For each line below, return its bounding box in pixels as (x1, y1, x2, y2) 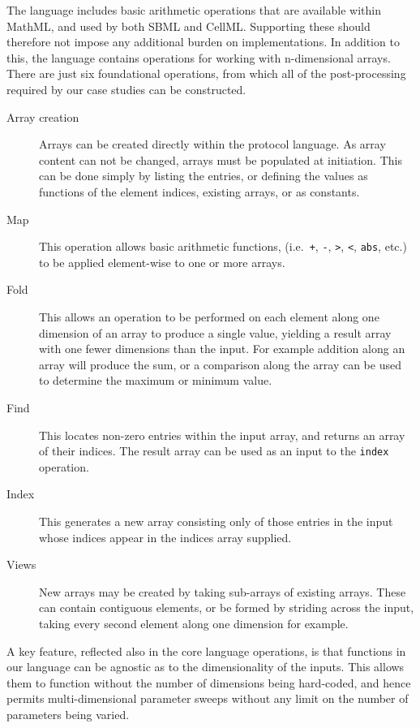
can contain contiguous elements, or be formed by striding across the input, (39, 599, 414, 616)
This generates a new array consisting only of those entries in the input (39, 512, 393, 529)
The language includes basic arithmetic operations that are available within (6, 2, 381, 18)
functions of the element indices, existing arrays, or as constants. (39, 183, 360, 200)
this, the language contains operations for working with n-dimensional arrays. (6, 49, 391, 66)
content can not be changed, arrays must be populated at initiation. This (39, 151, 402, 168)
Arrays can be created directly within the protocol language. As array (39, 136, 386, 153)
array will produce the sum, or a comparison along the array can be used (39, 355, 401, 373)
